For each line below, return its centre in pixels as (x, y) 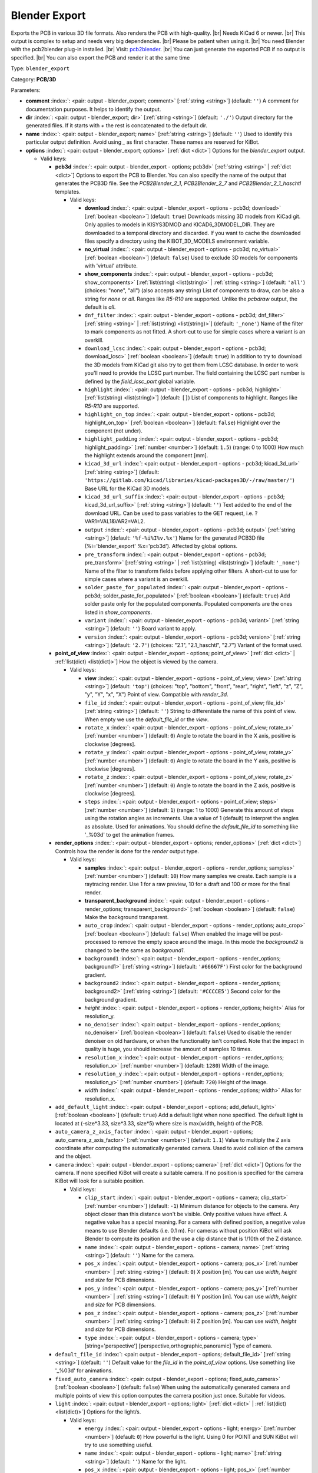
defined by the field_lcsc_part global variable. (140, 381)
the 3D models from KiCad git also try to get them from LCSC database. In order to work (191, 365)
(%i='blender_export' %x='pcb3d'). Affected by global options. (161, 546)
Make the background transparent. (127, 917)
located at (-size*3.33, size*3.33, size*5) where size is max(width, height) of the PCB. (159, 1123)
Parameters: (26, 90)
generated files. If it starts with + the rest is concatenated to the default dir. (117, 125)
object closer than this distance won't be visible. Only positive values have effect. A (186, 1214)
